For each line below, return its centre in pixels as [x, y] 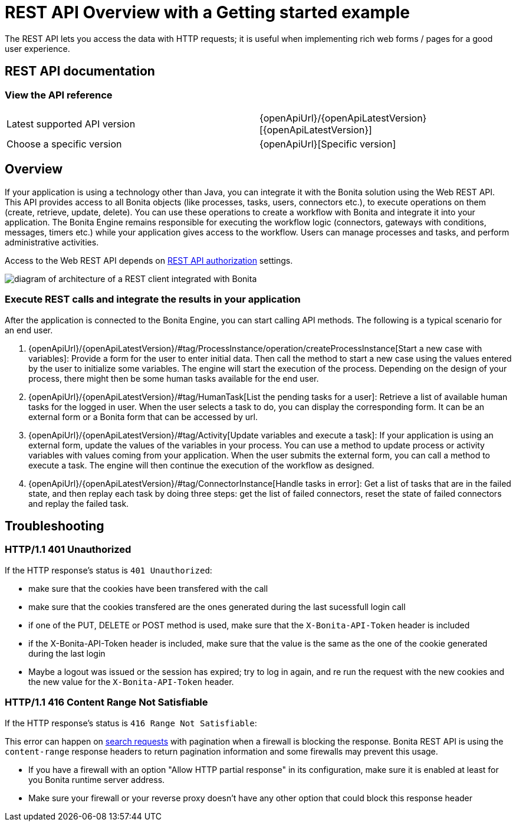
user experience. [37, 48]
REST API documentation [80, 71]
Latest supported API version [71, 124]
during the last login [67, 653]
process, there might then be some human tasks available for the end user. [174, 378]
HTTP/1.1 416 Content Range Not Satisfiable [106, 702]
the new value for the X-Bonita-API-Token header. [131, 681]
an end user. [29, 330]
